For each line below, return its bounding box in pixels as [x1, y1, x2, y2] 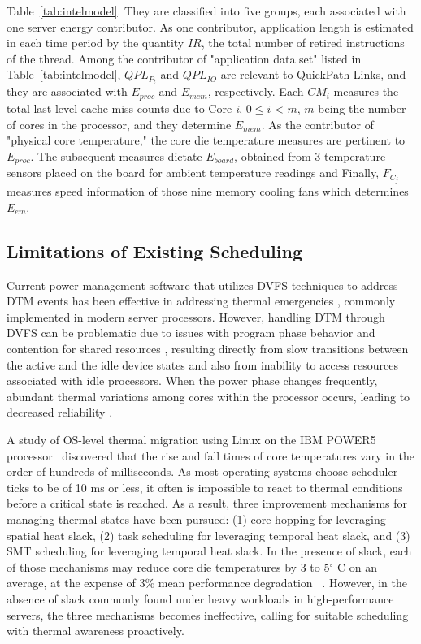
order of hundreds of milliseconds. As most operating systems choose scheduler [7, 463, 398, 480]
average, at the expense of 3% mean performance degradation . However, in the [7, 574, 407, 591]
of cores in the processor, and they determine [7, 115, 232, 132]
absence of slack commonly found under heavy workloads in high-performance [7, 590, 394, 607]
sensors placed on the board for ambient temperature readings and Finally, [7, 164, 380, 181]
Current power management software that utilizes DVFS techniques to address [7, 276, 398, 293]
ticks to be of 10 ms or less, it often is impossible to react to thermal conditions [7, 478, 403, 495]
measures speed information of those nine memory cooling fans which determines [7, 183, 409, 200]
